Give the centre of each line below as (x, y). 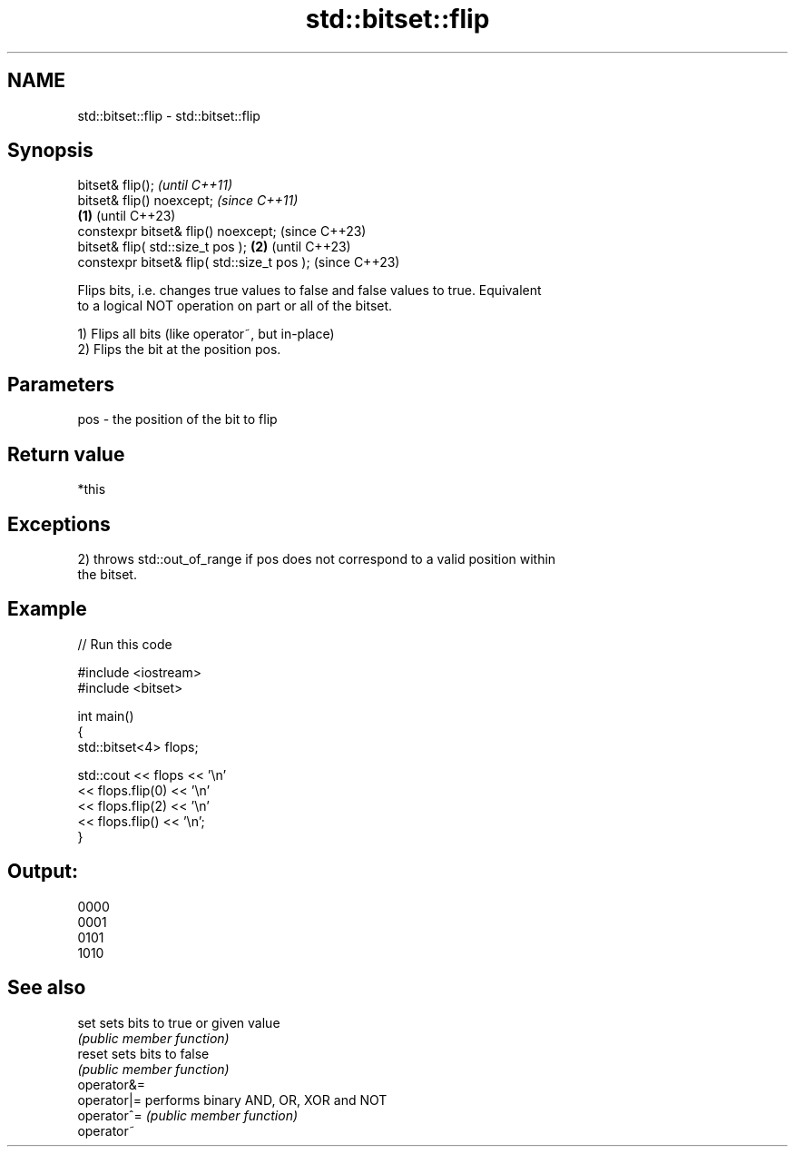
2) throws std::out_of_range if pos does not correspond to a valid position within (317, 558)
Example (47, 609)
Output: (43, 872)
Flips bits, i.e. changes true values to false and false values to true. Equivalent (309, 291)
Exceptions (59, 524)
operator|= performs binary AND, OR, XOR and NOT (232, 1100)
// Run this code (125, 644)
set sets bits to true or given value (179, 1022)
